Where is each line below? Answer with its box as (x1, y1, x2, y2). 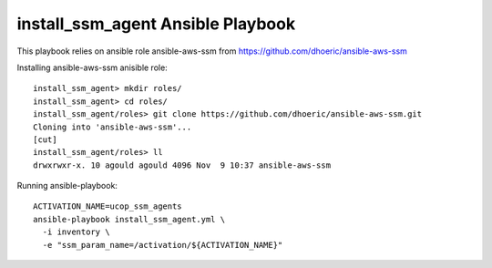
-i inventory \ (42, 227, 110, 237)
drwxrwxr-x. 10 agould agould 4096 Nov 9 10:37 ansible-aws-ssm (33, 160, 332, 170)
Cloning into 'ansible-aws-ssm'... (33, 121, 192, 132)
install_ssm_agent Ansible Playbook (16, 14, 296, 34)
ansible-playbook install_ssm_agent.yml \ (33, 214, 226, 224)
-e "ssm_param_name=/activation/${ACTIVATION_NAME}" (42, 240, 283, 250)
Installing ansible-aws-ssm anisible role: (16, 62, 168, 73)
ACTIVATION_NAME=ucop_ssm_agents (33, 201, 182, 211)
